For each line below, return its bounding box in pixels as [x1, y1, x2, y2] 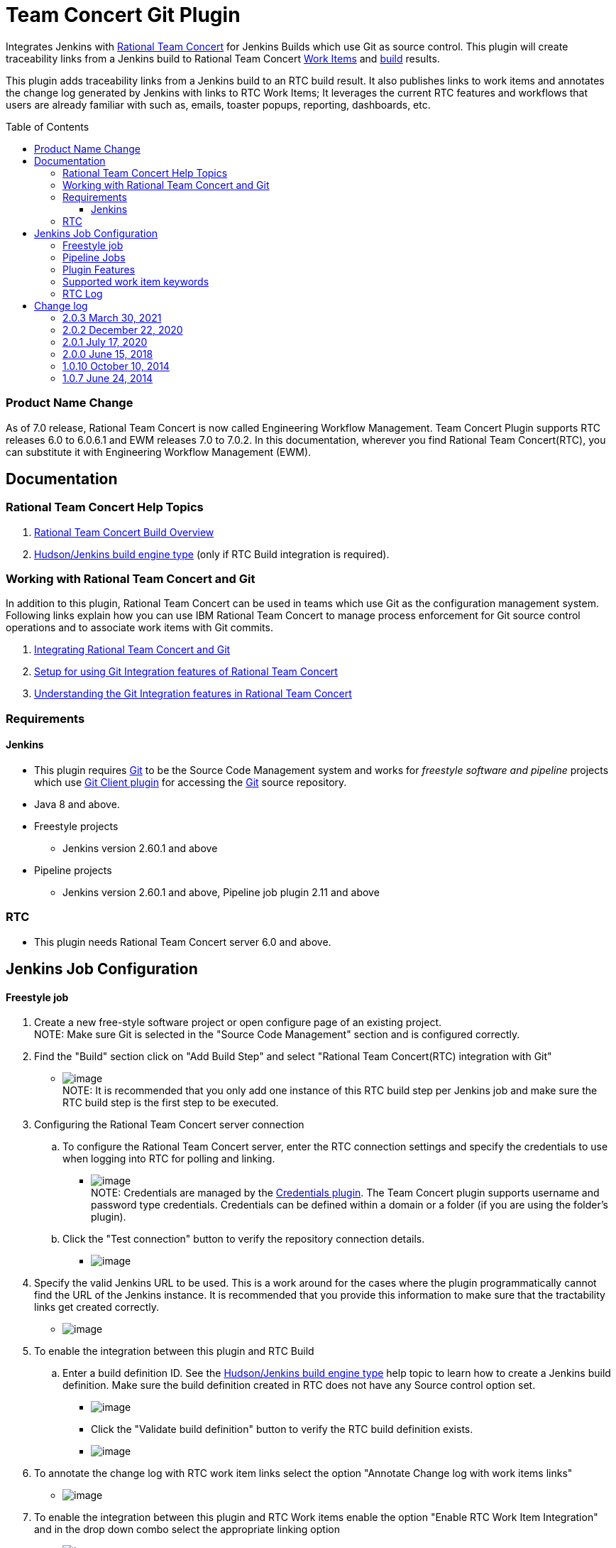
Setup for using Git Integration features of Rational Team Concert [34, 665, 338, 678]
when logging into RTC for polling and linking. [62, 1152, 275, 1165]
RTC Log [62, 287, 103, 300]
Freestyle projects [34, 820, 119, 833]
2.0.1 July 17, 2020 [62, 335, 148, 348]
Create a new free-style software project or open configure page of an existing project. [34, 1016, 442, 1029]
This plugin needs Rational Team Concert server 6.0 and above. [34, 935, 331, 948]
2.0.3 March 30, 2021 [62, 311, 162, 324]
